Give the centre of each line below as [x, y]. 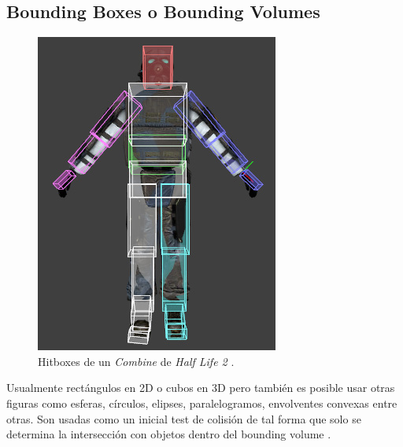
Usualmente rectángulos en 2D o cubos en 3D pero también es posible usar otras [201, 388]
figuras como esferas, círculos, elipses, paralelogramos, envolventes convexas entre [202, 403]
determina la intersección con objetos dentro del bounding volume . [169, 434]
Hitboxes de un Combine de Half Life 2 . [136, 361]
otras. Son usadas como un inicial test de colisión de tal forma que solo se [184, 418]
